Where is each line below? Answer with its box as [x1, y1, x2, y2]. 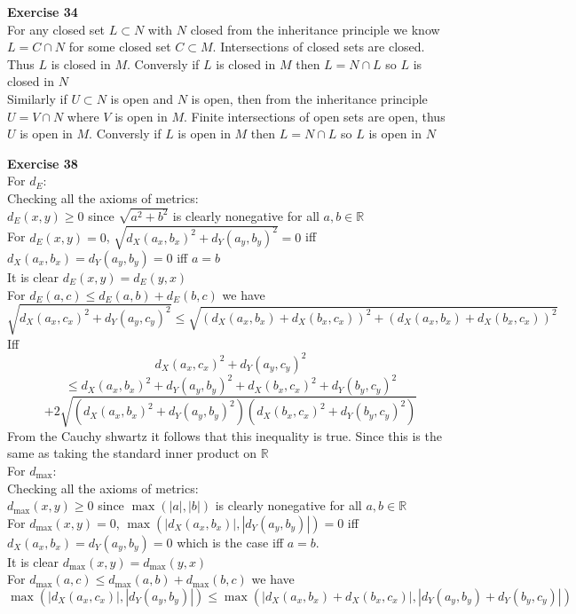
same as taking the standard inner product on [7, 444, 257, 462]
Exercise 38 [7, 153, 78, 172]
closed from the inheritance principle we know [190, 20, 440, 38]
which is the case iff [177, 532, 284, 551]
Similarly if [7, 89, 67, 107]
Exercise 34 [7, 3, 78, 20]
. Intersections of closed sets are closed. [212, 37, 425, 56]
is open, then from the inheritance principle [191, 89, 428, 107]
